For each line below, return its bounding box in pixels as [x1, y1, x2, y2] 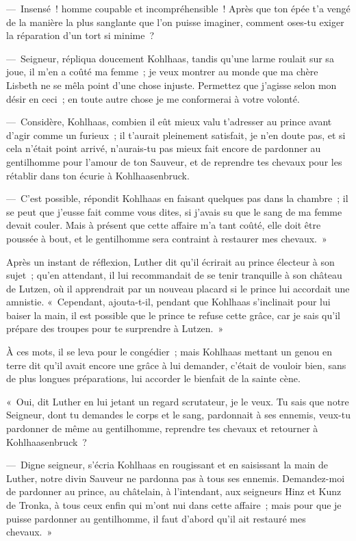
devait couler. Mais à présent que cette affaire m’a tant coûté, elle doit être [6, 218, 321, 232]
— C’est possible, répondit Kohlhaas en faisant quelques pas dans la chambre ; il [6, 191, 348, 205]
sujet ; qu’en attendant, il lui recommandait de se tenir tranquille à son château [6, 268, 342, 282]
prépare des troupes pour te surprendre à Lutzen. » [6, 321, 224, 336]
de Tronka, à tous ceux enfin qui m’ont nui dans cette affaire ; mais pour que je [6, 498, 342, 512]
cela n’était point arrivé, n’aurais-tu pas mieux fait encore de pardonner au [6, 141, 321, 155]
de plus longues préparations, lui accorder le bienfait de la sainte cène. [6, 371, 301, 386]
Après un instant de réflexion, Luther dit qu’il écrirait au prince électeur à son [6, 254, 335, 268]
